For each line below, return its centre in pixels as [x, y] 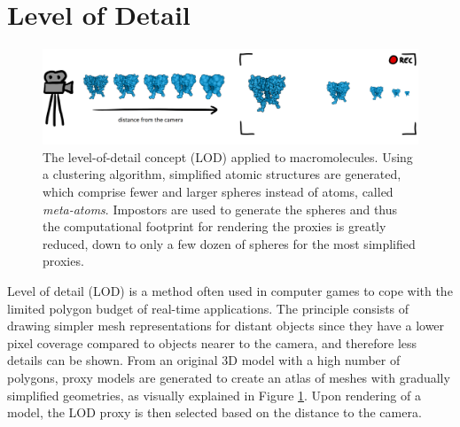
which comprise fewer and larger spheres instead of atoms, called [218, 191]
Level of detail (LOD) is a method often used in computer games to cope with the [230, 290]
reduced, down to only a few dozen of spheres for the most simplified [229, 243]
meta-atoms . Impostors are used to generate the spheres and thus [220, 209]
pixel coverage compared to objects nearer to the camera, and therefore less [212, 342]
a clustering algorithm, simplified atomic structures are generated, [222, 174]
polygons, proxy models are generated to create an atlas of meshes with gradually [229, 377]
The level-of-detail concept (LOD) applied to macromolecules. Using [228, 156]
